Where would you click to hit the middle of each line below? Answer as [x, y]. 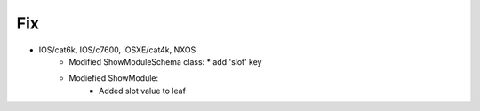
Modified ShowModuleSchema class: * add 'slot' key [165, 61]
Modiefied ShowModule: [114, 78]
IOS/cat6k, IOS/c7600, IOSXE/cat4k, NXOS [117, 50]
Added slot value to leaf [143, 91]
